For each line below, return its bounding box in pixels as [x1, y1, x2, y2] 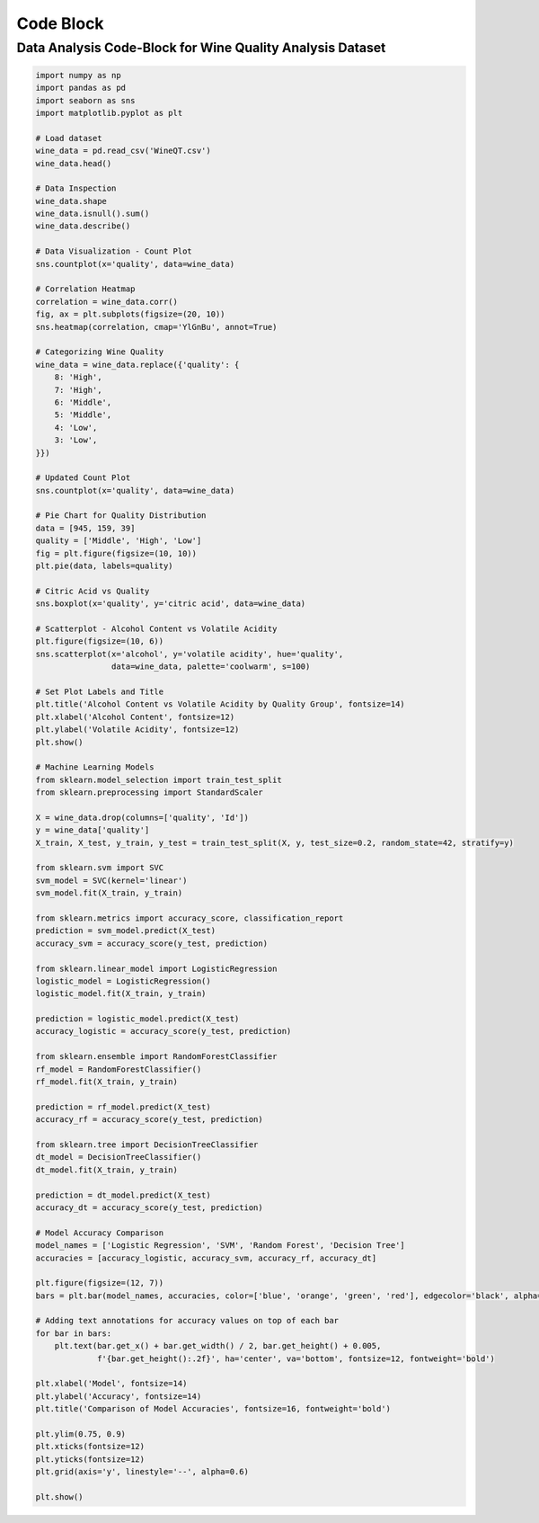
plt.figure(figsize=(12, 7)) [35, 1278, 164, 1288]
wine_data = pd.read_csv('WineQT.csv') [35, 146, 211, 156]
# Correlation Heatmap [35, 284, 136, 294]
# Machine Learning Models [35, 762, 155, 772]
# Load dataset [35, 133, 102, 143]
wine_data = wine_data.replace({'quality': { [35, 360, 240, 370]
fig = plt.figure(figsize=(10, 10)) [35, 548, 198, 558]
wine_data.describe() [35, 221, 131, 231]
